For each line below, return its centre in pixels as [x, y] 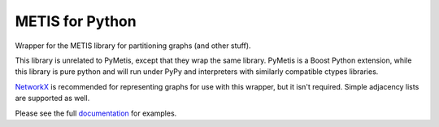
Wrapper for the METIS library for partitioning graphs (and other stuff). [133, 46]
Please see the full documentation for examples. [96, 113]
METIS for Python [76, 21]
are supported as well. [52, 99]
